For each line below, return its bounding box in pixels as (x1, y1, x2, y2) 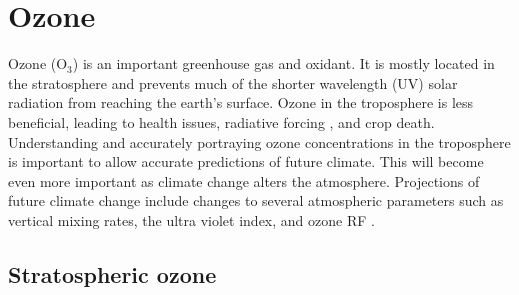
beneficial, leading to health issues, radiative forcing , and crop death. (8, 111, 435, 132)
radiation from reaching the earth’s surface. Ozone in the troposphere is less (8, 92, 474, 113)
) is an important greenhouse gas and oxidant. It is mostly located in (72, 53, 495, 74)
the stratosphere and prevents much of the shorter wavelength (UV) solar (8, 72, 458, 93)
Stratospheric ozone (8, 258, 217, 289)
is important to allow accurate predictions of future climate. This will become (8, 151, 484, 172)
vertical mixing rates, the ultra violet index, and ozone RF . (8, 209, 375, 230)
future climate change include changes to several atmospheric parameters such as (8, 190, 504, 211)
